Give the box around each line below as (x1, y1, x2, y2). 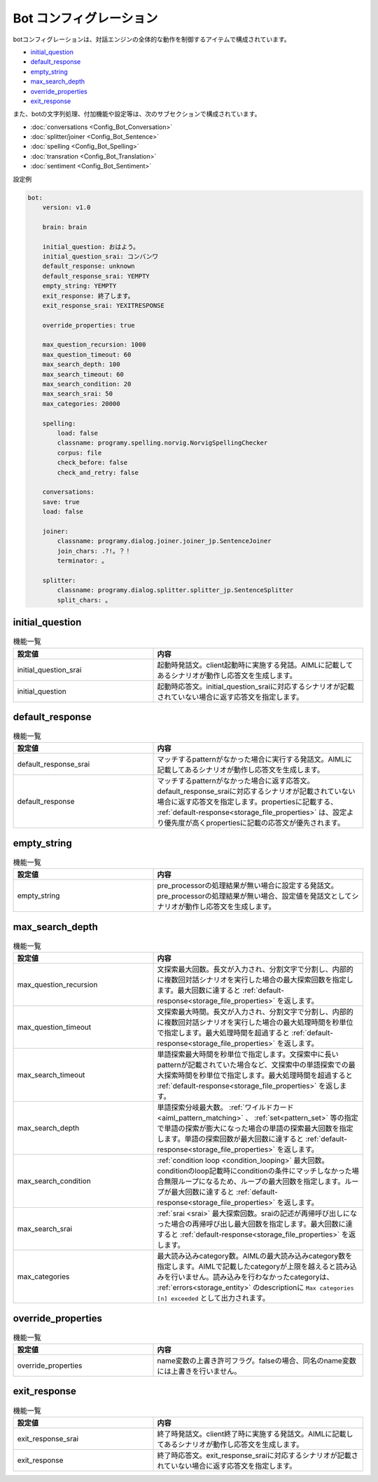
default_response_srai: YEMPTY (42, 272, 150, 280)
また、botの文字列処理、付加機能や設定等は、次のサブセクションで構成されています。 (13, 109, 261, 119)
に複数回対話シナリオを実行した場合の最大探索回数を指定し (157, 975, 353, 985)
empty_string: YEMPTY (42, 282, 117, 290)
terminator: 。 (57, 557, 108, 565)
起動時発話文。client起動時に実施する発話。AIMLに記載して (157, 660, 353, 670)
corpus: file (57, 449, 102, 457)
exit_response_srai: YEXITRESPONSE (42, 302, 164, 309)
